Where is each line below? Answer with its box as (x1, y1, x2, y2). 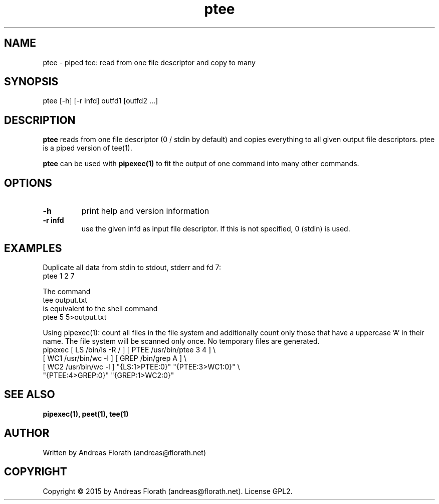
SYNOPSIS (4, 75, 59, 88)
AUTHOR (4, 427, 50, 440)
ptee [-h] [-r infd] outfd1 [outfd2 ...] (43, 96, 158, 105)
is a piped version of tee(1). (43, 144, 132, 153)
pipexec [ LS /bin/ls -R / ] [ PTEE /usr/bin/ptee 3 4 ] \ (43, 345, 216, 354)
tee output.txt (43, 295, 87, 304)
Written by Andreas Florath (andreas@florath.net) (43, 448, 206, 457)
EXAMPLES (4, 241, 62, 255)
